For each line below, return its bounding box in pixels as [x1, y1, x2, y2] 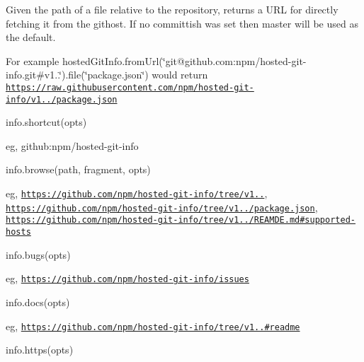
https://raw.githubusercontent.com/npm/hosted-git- [6, 82, 254, 93]
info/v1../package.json [6, 94, 118, 105]
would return [152, 67, 208, 82]
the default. [6, 30, 56, 45]
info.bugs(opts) [6, 247, 71, 262]
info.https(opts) [6, 342, 74, 357]
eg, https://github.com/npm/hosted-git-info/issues [6, 271, 249, 286]
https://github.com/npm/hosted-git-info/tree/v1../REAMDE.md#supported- [6, 215, 356, 226]
